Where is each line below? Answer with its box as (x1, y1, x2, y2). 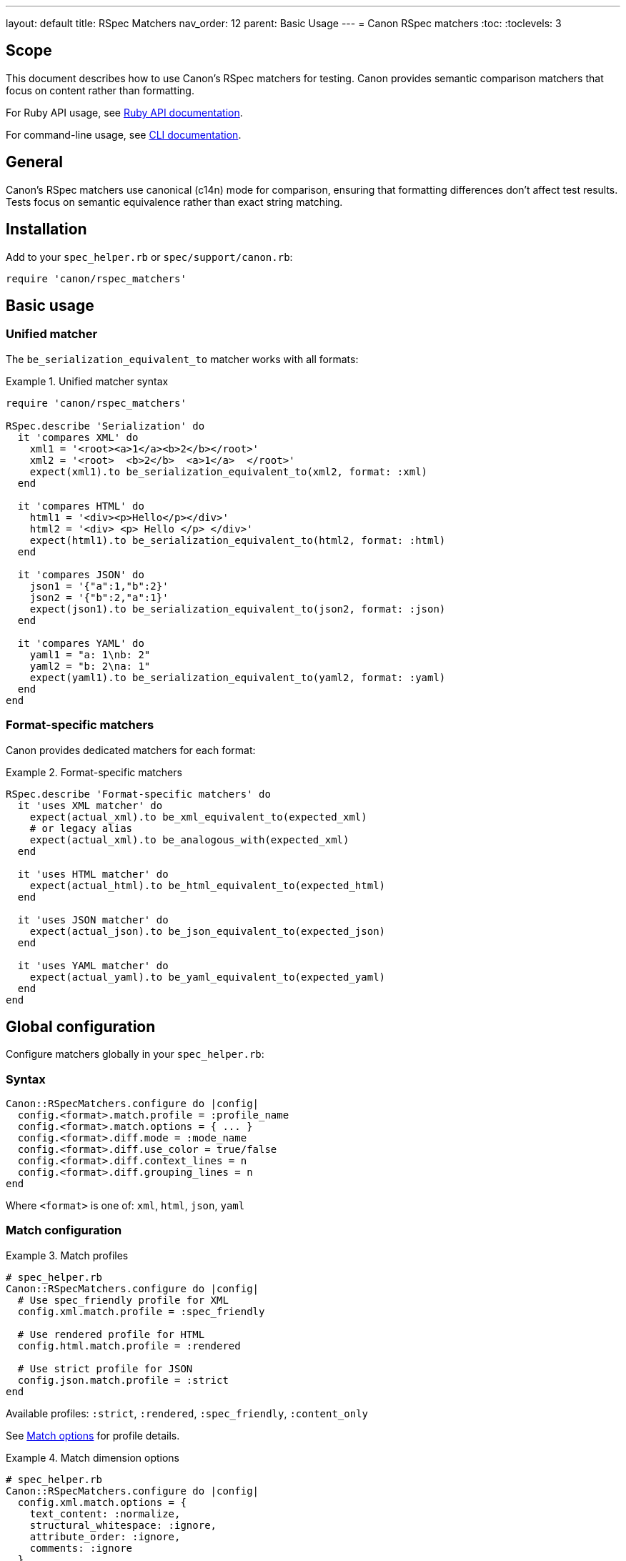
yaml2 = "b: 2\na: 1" (29, 660, 151, 672)
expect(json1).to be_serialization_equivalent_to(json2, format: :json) (29, 603, 446, 615)
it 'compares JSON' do (17, 568, 144, 580)
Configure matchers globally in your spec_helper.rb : (6, 1048, 264, 1061)
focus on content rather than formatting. (6, 84, 194, 96)
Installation (6, 220, 87, 239)
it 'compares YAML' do (17, 637, 144, 649)
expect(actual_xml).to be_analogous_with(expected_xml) (29, 833, 349, 846)
